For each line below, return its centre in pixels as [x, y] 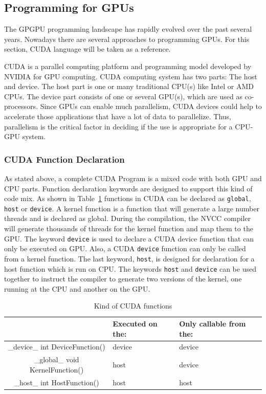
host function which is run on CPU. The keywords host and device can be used [130, 268]
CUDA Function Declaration [64, 159]
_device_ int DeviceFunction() [57, 347]
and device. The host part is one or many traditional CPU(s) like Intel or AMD [129, 86]
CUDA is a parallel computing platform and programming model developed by [128, 66]
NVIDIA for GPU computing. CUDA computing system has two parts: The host [131, 76]
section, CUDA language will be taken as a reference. [87, 49]
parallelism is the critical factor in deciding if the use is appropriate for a [118, 126]
